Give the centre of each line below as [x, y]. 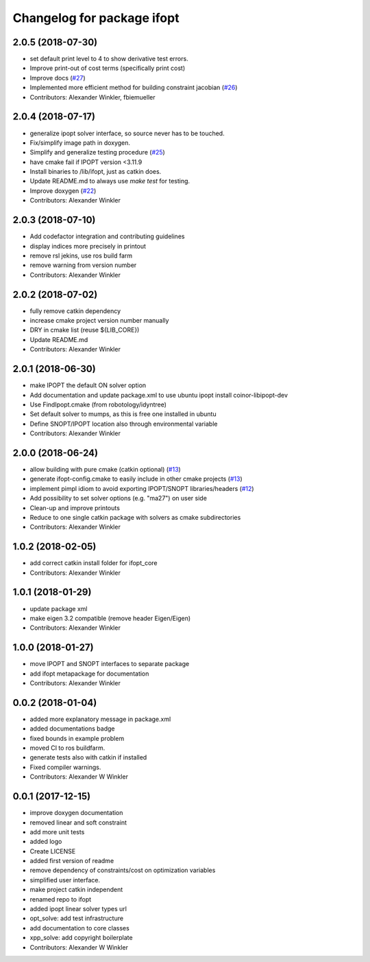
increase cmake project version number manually [99, 321]
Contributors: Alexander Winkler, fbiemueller [92, 97]
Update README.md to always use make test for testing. [110, 181]
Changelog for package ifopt [96, 18]
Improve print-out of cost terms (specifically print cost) [107, 68]
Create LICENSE [53, 851]
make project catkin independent [76, 890]
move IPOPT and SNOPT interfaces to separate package [110, 664]
